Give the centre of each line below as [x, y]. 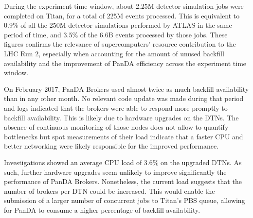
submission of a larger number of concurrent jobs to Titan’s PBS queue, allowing [125, 200]
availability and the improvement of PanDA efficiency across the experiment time [125, 63]
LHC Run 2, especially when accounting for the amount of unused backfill [114, 53]
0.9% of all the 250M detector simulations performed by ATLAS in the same [118, 25]
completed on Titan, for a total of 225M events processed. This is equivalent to [122, 15]
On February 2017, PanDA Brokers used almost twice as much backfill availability [126, 89]
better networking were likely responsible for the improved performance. [111, 146]
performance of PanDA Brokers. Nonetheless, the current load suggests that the [123, 181]
